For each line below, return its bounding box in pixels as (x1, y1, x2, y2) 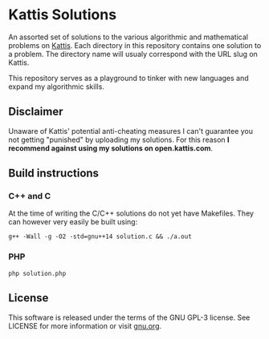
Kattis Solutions (8, 6, 117, 24)
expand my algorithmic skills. (8, 82, 104, 91)
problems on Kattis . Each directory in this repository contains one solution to (8, 40, 262, 50)
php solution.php (8, 269, 67, 277)
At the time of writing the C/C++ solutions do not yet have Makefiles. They (8, 208, 255, 218)
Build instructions (8, 167, 99, 180)
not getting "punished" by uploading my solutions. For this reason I (8, 135, 230, 144)
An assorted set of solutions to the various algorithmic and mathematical (8, 32, 249, 42)
